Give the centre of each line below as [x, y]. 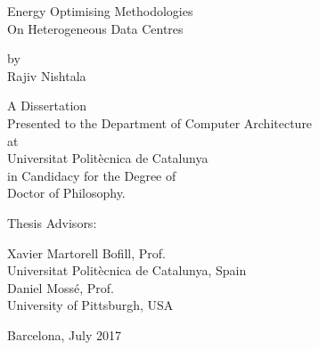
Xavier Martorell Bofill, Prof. [86, 252]
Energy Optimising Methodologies [100, 11]
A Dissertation [47, 106]
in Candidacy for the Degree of [92, 175]
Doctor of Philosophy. [66, 193]
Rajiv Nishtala [47, 75]
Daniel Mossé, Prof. [61, 287]
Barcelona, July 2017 [64, 334]
